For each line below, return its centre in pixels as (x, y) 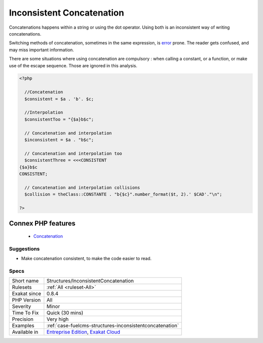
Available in (25, 332)
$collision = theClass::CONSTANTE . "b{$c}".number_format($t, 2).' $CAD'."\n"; (123, 194)
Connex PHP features (42, 223)
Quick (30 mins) (65, 313)
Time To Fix (25, 313)
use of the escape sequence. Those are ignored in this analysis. (73, 65)
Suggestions (24, 248)
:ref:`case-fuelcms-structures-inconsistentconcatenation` (113, 325)
